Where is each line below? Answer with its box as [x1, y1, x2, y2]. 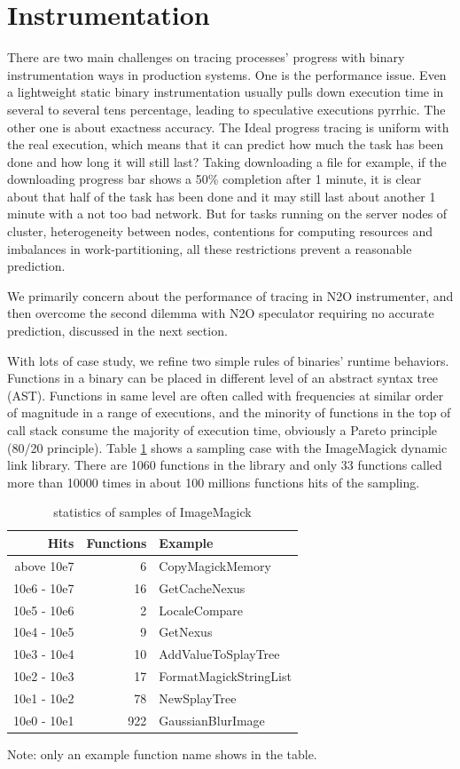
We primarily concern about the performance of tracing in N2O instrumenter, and [7, 286, 454, 305]
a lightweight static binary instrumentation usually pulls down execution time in [7, 83, 444, 101]
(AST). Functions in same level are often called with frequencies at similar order [7, 385, 444, 404]
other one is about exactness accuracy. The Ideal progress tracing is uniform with [7, 117, 449, 136]
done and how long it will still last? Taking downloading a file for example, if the [7, 152, 447, 170]
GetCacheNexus [159, 578, 246, 597]
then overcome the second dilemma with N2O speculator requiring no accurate [7, 304, 434, 322]
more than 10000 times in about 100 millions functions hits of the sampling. [7, 472, 420, 491]
